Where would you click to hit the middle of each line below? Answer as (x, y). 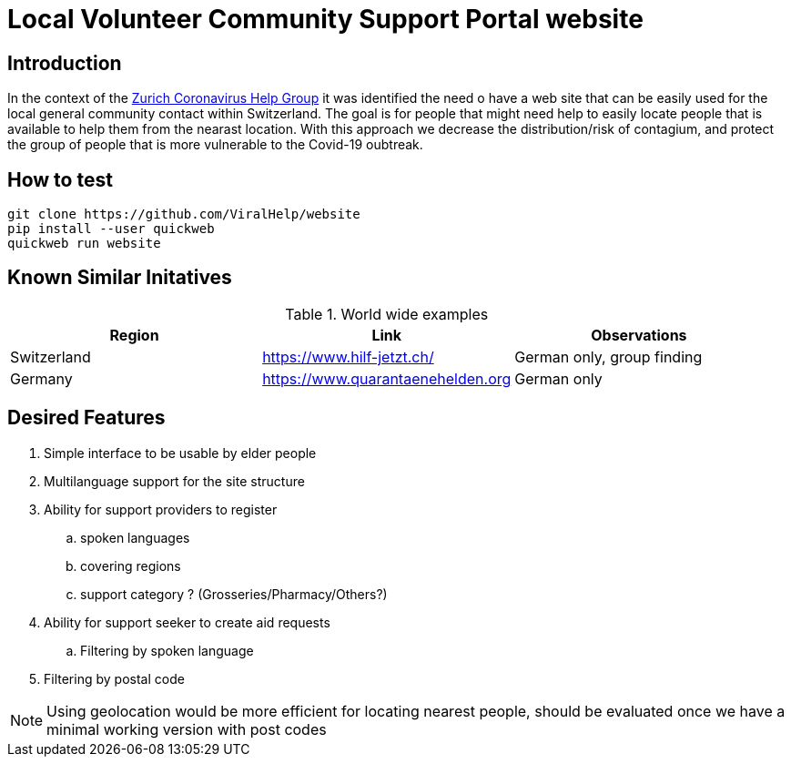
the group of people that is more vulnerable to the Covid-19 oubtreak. (215, 145)
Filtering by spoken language (167, 650)
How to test (60, 179)
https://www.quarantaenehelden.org (387, 378)
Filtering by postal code (114, 678)
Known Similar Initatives (120, 278)
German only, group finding (608, 357)
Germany (41, 378)
